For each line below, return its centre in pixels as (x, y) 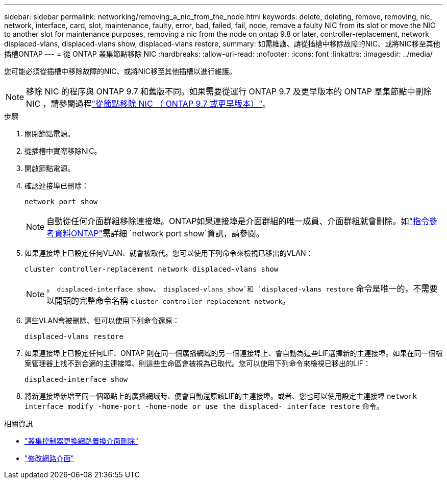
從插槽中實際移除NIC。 (63, 151)
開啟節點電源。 (49, 168)
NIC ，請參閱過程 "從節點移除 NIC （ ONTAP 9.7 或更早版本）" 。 (148, 104)
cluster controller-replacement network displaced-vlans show (152, 269)
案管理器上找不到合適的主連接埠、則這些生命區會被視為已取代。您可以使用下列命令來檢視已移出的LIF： (197, 363)
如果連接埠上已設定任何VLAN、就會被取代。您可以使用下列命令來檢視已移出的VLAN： (169, 253)
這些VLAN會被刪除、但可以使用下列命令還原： (102, 320)
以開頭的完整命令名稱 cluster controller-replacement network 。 (169, 301)
